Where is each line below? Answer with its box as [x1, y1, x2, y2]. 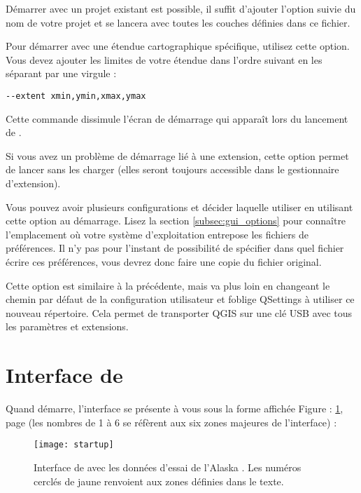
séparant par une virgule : [6, 66, 117, 81]
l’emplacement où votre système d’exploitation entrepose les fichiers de [6, 227, 309, 241]
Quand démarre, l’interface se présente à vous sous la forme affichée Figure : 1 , [6, 401, 344, 416]
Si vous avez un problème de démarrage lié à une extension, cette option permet [6, 148, 349, 163]
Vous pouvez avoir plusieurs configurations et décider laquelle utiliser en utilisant [6, 199, 353, 214]
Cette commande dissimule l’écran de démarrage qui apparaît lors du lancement [6, 111, 348, 126]
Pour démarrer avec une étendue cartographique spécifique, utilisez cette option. [6, 39, 350, 53]
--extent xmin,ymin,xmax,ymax [6, 90, 146, 101]
